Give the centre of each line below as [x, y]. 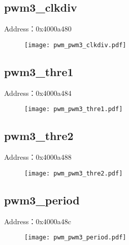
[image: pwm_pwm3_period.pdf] [75, 238]
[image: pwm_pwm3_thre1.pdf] [74, 109]
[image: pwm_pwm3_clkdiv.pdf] [75, 45]
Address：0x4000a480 [38, 29]
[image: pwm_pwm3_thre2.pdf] [74, 173]
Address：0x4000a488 [38, 157]
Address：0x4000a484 [38, 93]
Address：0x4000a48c [38, 221]
